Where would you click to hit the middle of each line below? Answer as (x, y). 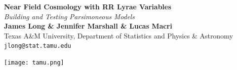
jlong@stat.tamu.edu (38, 46)
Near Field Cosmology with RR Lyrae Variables (88, 6)
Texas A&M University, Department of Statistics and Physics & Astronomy (118, 35)
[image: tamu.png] (34, 63)
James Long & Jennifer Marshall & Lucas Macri (88, 26)
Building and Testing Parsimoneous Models (69, 16)
